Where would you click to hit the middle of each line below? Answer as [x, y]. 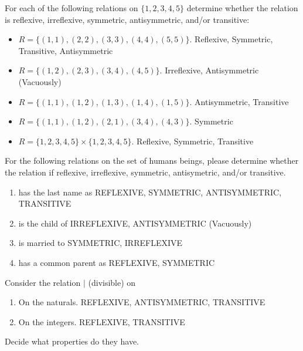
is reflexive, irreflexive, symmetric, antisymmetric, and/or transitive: [127, 19]
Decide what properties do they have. [72, 341]
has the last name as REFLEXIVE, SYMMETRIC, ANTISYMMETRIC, [150, 192]
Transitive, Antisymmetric [66, 50]
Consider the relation [43, 282]
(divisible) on [112, 282]
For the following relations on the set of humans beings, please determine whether [152, 161]
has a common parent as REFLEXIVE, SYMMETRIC [117, 262]
